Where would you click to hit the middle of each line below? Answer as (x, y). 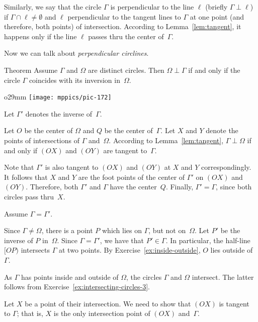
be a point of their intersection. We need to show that (108, 303)
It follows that (26, 177)
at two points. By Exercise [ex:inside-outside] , (130, 250)
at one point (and (217, 16)
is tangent (234, 303)
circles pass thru (29, 196)
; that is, (30, 313)
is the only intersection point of (102, 313)
